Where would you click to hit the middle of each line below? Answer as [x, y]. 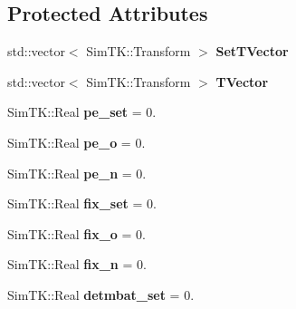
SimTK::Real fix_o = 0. [76, 233]
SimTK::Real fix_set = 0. [82, 203]
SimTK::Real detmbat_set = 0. [101, 294]
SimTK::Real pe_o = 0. [76, 142]
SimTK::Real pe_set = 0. [82, 112]
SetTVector [252, 51]
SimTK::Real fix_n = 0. [77, 264]
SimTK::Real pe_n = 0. [77, 173]
